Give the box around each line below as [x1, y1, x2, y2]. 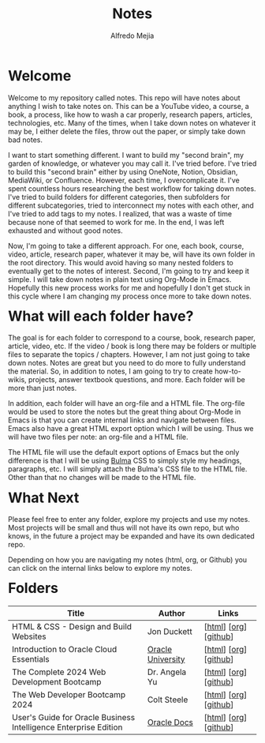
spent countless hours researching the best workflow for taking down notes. [8, 183, 256, 193]
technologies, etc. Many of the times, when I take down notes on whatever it [8, 118, 256, 127]
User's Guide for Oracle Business [12, 712, 136, 723]
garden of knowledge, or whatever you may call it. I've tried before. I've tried [8, 159, 257, 168]
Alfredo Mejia [110, 31, 155, 40]
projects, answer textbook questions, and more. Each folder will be [28, 375, 245, 385]
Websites [12, 631, 47, 642]
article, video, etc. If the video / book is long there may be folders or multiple [8, 341, 257, 351]
